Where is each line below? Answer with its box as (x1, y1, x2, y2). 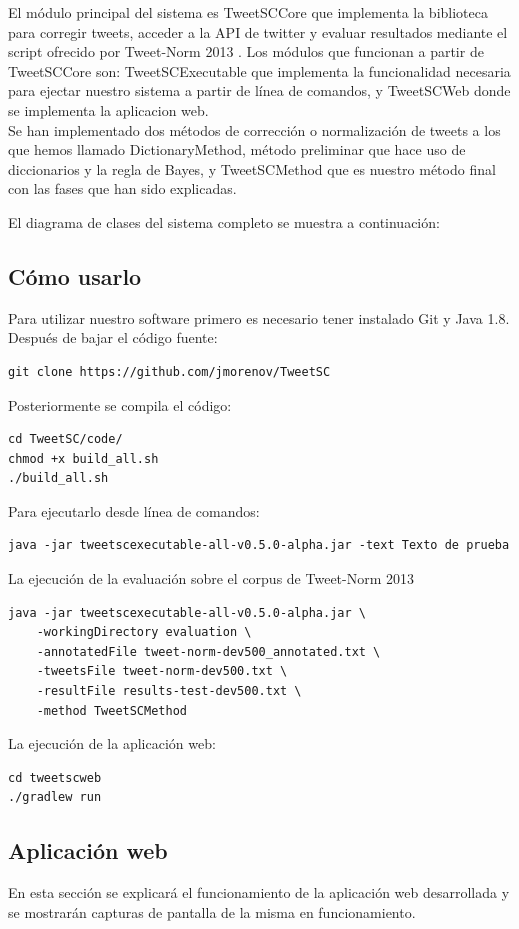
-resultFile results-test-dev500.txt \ (36, 684, 302, 699)
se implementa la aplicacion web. (8, 99, 209, 120)
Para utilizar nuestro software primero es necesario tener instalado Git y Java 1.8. (8, 307, 510, 328)
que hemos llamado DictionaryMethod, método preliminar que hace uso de (8, 139, 466, 160)
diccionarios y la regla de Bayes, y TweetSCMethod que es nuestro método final (8, 158, 496, 179)
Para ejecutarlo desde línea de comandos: (8, 500, 260, 521)
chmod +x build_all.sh (8, 451, 159, 466)
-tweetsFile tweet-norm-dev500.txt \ (36, 664, 288, 679)
